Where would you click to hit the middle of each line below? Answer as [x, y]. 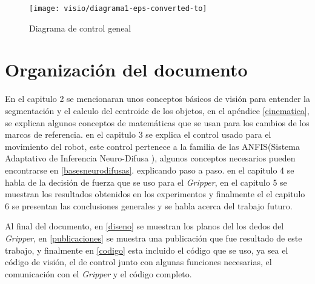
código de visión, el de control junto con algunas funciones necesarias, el [138, 262]
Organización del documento [126, 69]
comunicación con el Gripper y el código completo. [98, 273]
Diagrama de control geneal [80, 28]
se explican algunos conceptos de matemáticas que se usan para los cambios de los [157, 122]
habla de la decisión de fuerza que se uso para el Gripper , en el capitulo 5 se [146, 182]
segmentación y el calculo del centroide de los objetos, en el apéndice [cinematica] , [157, 110]
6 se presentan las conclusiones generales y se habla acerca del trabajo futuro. [149, 205]
